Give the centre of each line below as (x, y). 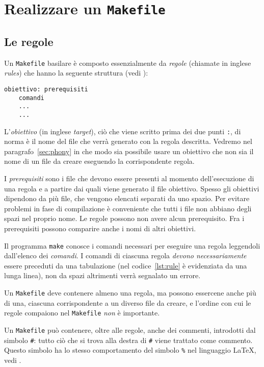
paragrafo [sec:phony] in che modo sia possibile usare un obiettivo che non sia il (129, 151)
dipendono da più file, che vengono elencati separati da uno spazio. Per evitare (127, 198)
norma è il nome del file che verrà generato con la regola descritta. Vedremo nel (128, 141)
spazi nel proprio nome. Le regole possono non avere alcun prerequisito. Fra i (124, 218)
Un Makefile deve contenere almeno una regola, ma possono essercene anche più (130, 293)
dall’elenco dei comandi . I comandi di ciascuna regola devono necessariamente (125, 255)
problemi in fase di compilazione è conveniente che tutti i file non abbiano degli (128, 208)
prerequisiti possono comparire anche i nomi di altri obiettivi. (100, 228)
